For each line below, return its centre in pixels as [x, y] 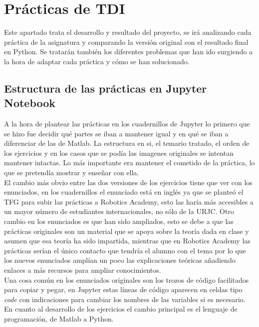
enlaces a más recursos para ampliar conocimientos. [83, 270]
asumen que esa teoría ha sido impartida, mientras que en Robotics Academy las [127, 241]
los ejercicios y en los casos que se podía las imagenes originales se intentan [119, 153]
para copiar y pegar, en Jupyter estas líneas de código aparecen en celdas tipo [123, 289]
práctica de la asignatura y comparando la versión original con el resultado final [126, 42]
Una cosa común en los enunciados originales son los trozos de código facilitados [127, 279]
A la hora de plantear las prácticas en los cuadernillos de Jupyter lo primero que [127, 124]
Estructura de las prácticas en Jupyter [106, 88]
